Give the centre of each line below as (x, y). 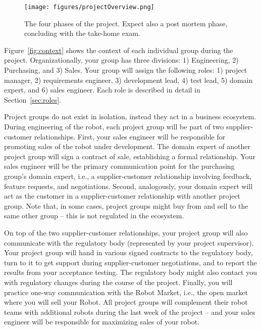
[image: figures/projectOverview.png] (89, 7)
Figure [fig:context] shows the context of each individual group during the (119, 50)
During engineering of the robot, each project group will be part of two (114, 126)
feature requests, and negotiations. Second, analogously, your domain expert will (128, 186)
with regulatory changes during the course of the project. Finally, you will (118, 282)
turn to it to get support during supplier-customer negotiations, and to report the (130, 262)
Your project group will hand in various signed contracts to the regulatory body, (128, 252)
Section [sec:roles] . (33, 99)
